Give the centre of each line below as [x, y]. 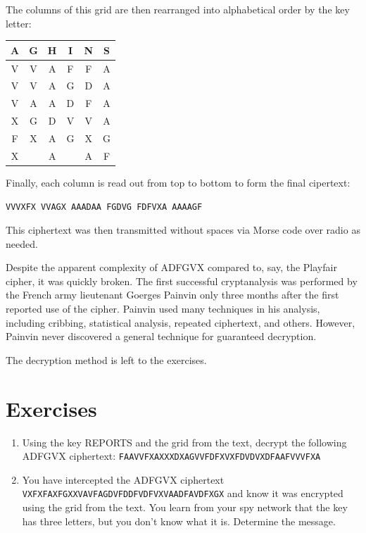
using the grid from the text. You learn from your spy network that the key [185, 507]
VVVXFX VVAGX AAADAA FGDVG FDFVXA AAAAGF [104, 207]
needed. [22, 243]
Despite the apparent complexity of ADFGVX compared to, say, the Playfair [171, 267]
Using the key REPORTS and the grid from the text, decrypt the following [184, 442]
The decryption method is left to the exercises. [106, 359]
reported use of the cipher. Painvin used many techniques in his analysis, [163, 309]
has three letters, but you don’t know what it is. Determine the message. [179, 521]
